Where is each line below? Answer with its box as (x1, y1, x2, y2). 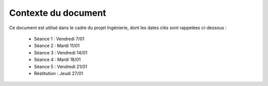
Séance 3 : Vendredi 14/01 (34, 49, 88, 55)
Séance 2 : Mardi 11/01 (34, 43, 80, 49)
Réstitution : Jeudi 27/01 (34, 70, 84, 76)
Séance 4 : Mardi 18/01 (34, 57, 81, 63)
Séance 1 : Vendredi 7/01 (34, 36, 84, 42)
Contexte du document (9, 7, 106, 18)
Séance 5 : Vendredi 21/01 (34, 63, 87, 69)
